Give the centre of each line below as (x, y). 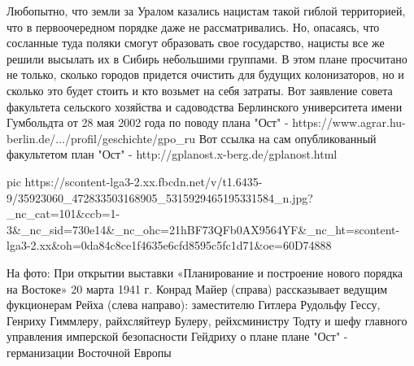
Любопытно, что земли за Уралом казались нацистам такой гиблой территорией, (206, 11)
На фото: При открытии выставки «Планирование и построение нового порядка (205, 272)
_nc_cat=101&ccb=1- (63, 213)
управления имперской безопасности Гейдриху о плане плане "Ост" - (177, 336)
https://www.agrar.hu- (349, 122)
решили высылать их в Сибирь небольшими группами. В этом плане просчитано (207, 58)
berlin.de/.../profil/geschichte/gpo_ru (101, 138)
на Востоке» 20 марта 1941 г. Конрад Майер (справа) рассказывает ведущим (197, 288)
